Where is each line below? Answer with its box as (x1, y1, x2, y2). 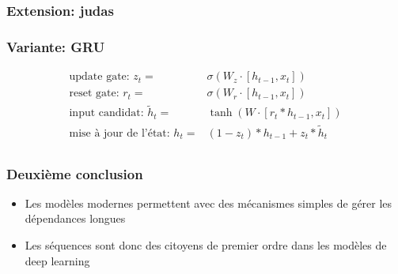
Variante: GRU (6, 36, 105, 56)
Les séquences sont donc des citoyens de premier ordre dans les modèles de (25, 237, 387, 253)
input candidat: (69, 107, 144, 119)
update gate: (69, 71, 130, 83)
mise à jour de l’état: (69, 127, 170, 139)
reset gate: (69, 88, 119, 99)
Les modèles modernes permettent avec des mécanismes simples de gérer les (25, 194, 392, 211)
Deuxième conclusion (6, 163, 143, 183)
